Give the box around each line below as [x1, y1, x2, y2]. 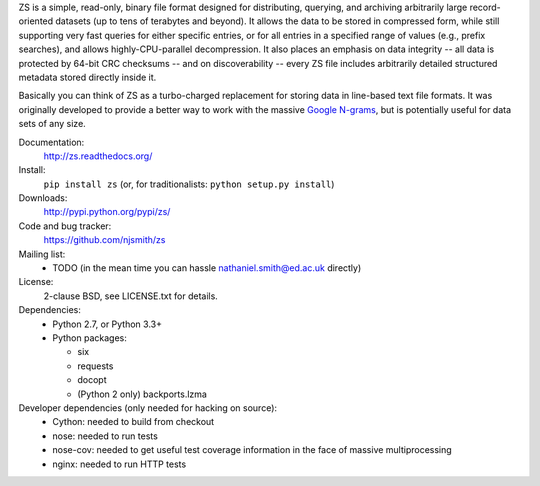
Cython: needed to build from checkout [52, 416, 215, 428]
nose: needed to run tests [52, 430, 159, 442]
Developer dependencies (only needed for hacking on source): [18, 401, 278, 414]
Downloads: [18, 192, 68, 204]
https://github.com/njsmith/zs [43, 234, 166, 246]
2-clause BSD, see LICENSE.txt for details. [43, 290, 219, 302]
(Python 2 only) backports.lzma [77, 388, 207, 400]
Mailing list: [18, 248, 66, 260]
